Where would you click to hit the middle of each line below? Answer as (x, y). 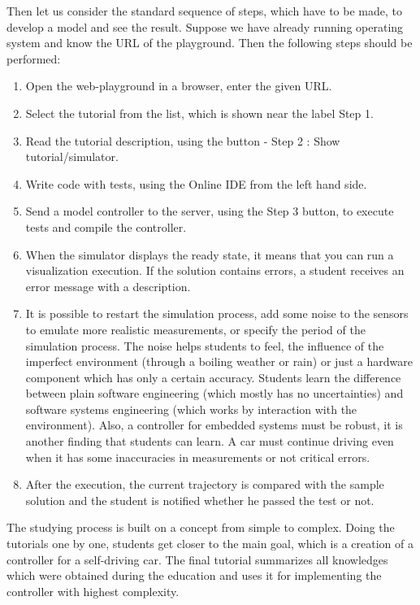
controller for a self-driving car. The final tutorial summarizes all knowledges (197, 559)
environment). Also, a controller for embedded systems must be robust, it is (214, 425)
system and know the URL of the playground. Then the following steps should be (210, 43)
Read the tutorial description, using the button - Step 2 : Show (183, 140)
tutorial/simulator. (72, 157)
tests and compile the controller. (106, 226)
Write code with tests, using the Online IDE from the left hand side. (196, 183)
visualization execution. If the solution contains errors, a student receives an (215, 270)
